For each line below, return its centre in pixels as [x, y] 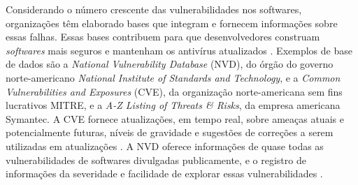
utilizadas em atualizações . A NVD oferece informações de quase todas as [165, 146]
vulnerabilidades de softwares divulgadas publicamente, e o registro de [156, 160]
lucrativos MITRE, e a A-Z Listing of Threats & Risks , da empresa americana [173, 105]
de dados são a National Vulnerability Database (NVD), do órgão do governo [170, 64]
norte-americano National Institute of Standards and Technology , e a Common [173, 77]
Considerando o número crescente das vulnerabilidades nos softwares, [154, 9]
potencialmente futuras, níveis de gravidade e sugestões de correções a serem [170, 132]
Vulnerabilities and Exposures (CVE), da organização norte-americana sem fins [174, 91]
